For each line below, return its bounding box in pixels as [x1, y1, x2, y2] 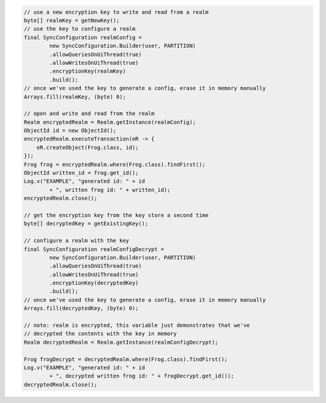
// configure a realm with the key [24, 237, 129, 244]
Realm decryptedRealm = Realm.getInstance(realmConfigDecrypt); [24, 339, 219, 346]
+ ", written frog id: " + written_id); [49, 186, 171, 193]
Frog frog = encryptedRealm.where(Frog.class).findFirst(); [24, 161, 206, 168]
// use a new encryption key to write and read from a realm [24, 8, 209, 15]
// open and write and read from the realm [24, 110, 155, 117]
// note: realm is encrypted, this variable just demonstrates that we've [24, 322, 251, 329]
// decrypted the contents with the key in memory [24, 330, 177, 337]
